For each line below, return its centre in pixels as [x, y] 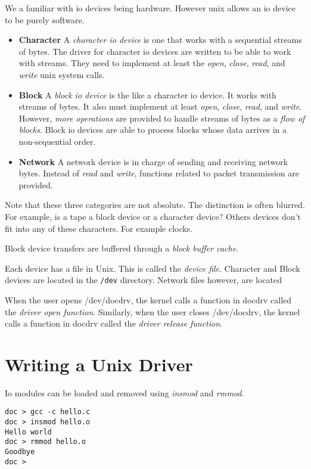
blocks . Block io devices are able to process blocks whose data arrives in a [153, 130]
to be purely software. [45, 19]
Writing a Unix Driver [99, 364]
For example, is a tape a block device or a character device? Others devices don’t [153, 216]
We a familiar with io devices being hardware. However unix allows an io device [150, 8]
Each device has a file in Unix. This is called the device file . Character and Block [153, 268]
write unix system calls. [62, 74]
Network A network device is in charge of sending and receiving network [153, 161]
